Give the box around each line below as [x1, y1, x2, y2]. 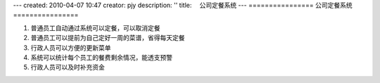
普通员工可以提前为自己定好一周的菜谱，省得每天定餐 [30, 34, 185, 42]
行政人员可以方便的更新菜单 [30, 43, 111, 52]
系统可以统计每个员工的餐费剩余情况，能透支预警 [30, 53, 172, 61]
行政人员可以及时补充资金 [30, 63, 105, 72]
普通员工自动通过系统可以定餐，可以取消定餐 [30, 23, 160, 32]
